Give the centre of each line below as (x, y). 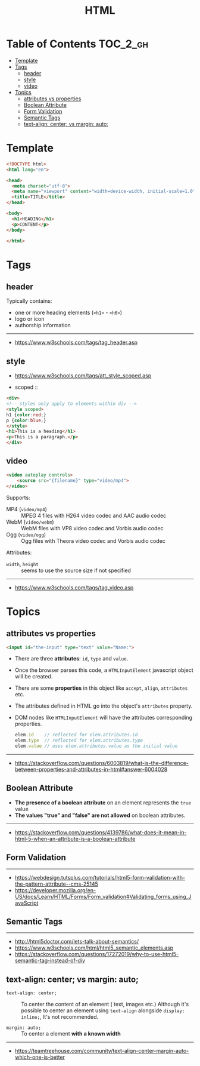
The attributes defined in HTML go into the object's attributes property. (104, 706)
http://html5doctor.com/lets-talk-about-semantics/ (77, 942)
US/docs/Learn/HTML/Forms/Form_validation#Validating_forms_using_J (103, 896)
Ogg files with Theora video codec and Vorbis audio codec (93, 540)
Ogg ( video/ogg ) (26, 534)
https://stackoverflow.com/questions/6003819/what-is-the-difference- (102, 763)
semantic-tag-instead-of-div (50, 961)
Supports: (18, 497)
